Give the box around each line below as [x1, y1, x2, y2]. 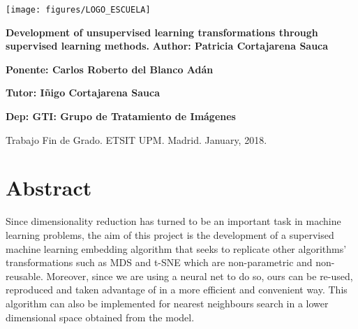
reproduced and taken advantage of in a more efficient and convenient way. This [6, 282, 348, 297]
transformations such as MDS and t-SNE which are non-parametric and [6, 255, 313, 270]
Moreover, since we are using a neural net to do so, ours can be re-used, [46, 268, 353, 283]
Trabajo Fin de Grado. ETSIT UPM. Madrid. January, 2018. [6, 132, 267, 147]
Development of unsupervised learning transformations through [6, 24, 318, 39]
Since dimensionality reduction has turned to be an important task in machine [6, 214, 341, 228]
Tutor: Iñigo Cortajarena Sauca [6, 85, 160, 100]
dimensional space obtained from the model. [6, 309, 195, 324]
